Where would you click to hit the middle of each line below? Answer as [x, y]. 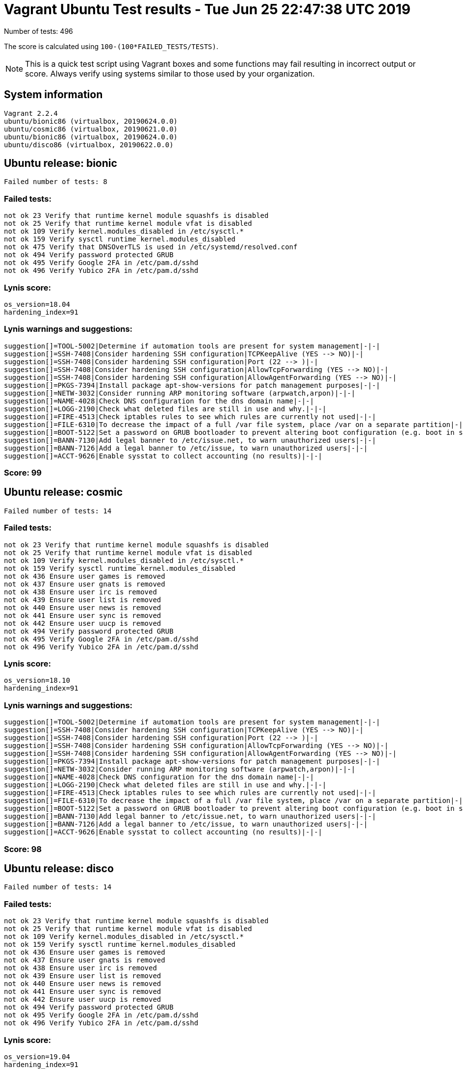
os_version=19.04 [37, 1056]
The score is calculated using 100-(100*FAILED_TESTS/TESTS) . [111, 46]
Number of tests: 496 [39, 31]
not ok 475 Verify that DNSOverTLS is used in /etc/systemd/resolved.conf [151, 247]
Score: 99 [23, 473]
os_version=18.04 [37, 304]
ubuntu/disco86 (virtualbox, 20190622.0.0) [89, 145]
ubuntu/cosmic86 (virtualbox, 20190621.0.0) [91, 129]
